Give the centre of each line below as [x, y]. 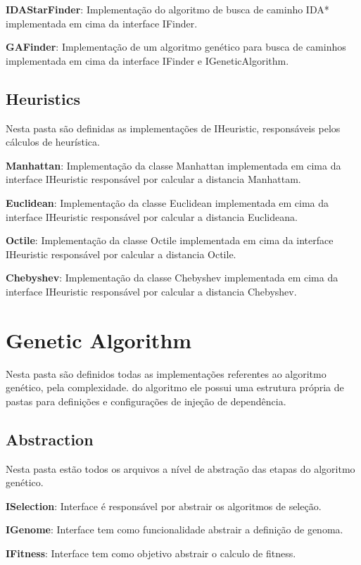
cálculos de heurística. [53, 142]
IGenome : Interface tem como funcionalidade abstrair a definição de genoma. [175, 529]
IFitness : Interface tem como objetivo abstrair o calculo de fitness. [151, 553]
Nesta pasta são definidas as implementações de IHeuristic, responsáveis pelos [173, 128]
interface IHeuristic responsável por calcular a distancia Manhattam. [153, 179]
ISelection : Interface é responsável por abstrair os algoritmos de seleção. [164, 506]
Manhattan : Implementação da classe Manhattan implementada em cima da [173, 165]
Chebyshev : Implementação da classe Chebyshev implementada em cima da [172, 278]
